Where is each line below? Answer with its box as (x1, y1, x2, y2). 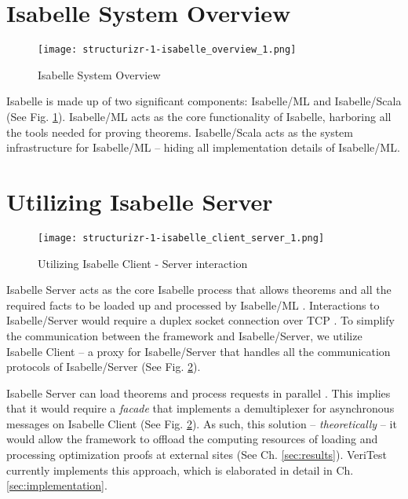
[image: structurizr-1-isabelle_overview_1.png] (38, 44, 297, 56)
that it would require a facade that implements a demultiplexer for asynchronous (6, 400, 395, 416)
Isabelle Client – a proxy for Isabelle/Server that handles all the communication (6, 343, 391, 359)
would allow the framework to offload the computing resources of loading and (6, 431, 378, 447)
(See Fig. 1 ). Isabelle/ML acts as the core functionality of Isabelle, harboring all (6, 108, 392, 124)
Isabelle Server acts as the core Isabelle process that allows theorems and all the (6, 281, 392, 298)
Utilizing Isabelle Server (6, 185, 273, 217)
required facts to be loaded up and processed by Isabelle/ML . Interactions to (6, 296, 380, 313)
